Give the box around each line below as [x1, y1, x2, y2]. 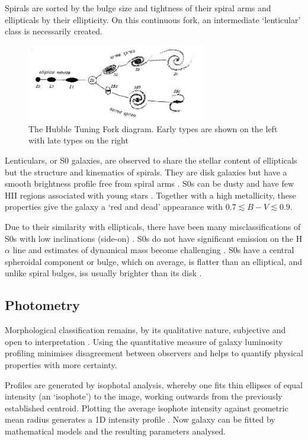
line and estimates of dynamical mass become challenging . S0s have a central [12, 244, 294, 256]
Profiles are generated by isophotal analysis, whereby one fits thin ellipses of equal [5, 378, 303, 391]
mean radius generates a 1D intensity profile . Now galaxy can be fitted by [5, 413, 275, 426]
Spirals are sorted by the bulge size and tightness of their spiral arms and [5, 2, 271, 14]
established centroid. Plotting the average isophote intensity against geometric [5, 401, 288, 414]
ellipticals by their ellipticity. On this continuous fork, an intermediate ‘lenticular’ [5, 13, 301, 25]
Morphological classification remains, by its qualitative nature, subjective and [5, 324, 286, 336]
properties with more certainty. [5, 358, 117, 370]
